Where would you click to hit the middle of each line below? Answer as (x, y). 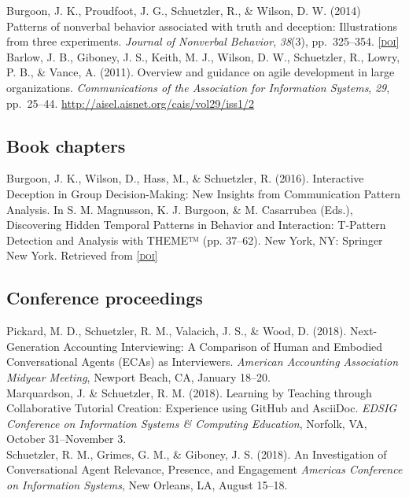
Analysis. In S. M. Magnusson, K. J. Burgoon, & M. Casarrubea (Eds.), (180, 209)
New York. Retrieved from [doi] (82, 255)
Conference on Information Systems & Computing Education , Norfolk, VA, (187, 423)
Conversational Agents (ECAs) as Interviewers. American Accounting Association (203, 362)
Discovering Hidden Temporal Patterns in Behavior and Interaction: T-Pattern (196, 225)
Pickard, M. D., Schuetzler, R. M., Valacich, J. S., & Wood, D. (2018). (177, 331)
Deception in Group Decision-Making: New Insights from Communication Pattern (204, 193)
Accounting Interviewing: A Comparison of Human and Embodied (223, 346)
